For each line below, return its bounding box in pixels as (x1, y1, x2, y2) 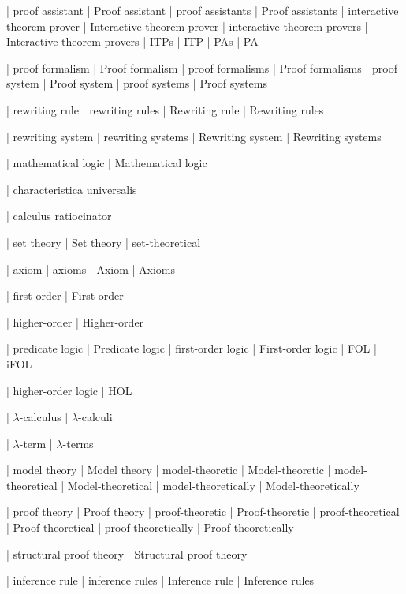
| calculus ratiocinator (6, 207, 112, 224)
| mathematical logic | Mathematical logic (6, 155, 207, 171)
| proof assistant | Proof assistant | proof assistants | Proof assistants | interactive (6, 2, 399, 18)
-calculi (78, 409, 113, 425)
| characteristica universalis (6, 181, 137, 197)
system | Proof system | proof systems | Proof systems (6, 75, 268, 92)
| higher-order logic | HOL (6, 382, 132, 398)
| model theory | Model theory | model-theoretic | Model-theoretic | (6, 461, 331, 478)
